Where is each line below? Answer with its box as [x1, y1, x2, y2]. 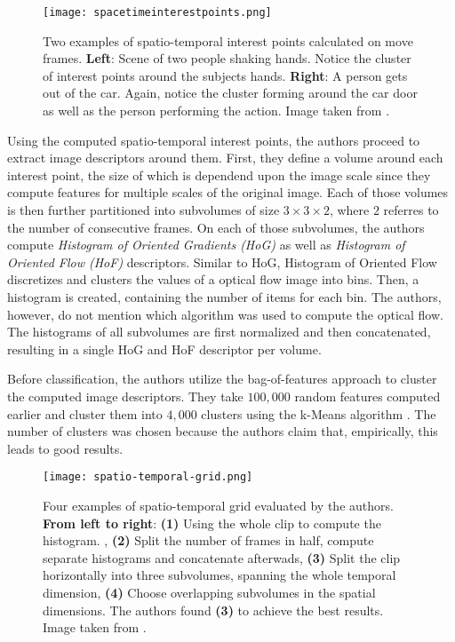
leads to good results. [7, 439, 124, 457]
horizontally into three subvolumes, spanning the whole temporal [43, 566, 396, 584]
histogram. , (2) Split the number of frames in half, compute [43, 531, 374, 550]
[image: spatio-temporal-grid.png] [43, 471, 253, 484]
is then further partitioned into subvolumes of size [7, 201, 280, 218]
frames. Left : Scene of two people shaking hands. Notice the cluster [43, 49, 411, 67]
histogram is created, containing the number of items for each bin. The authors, [7, 287, 442, 305]
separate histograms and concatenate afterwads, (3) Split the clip [43, 548, 401, 567]
